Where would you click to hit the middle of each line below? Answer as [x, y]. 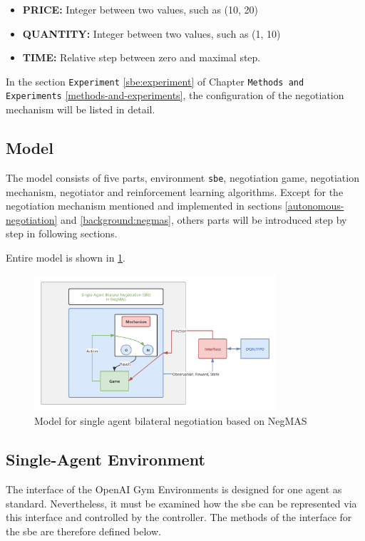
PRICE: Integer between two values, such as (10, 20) [140, 9]
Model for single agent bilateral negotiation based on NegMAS [171, 421]
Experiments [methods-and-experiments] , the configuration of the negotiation [175, 95]
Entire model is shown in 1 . [66, 257]
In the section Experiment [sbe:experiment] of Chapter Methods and [155, 81]
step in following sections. [62, 233]
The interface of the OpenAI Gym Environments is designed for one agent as [174, 489]
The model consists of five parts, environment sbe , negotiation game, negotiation [182, 177]
